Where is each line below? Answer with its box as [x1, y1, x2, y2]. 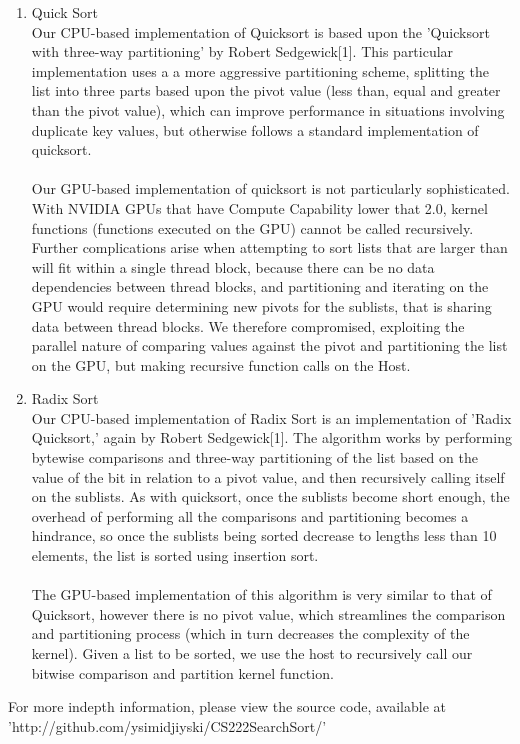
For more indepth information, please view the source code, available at [8, 696, 447, 717]
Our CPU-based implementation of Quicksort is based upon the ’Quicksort [31, 21, 490, 42]
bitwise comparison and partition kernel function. [31, 662, 334, 683]
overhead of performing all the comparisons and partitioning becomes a [31, 505, 469, 526]
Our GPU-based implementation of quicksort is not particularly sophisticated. [31, 178, 510, 199]
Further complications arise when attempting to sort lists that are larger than [31, 237, 508, 258]
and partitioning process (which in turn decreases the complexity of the [31, 623, 470, 644]
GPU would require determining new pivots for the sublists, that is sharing [31, 295, 492, 316]
